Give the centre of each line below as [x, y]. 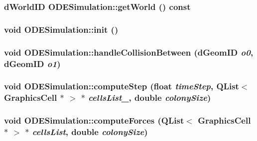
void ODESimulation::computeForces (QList [94, 120]
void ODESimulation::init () [61, 29]
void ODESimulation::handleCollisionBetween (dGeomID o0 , [129, 52]
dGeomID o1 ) [32, 63]
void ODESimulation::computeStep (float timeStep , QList [122, 86]
